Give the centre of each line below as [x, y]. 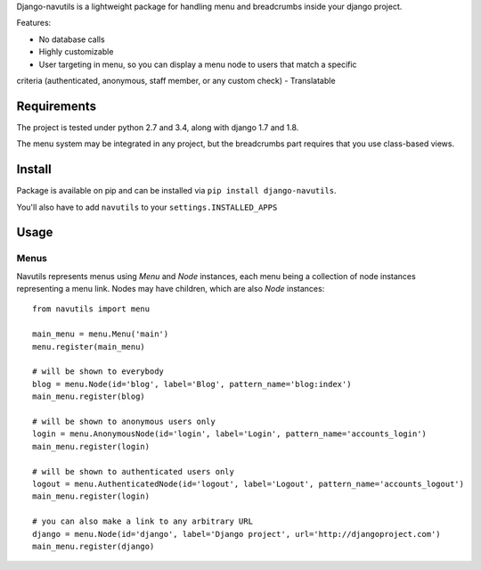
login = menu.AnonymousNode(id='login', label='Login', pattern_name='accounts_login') [230, 434]
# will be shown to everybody [98, 372]
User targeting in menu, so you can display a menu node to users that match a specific [198, 64]
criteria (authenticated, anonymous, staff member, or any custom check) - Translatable [176, 80]
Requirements [57, 106]
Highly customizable [76, 52]
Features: [34, 23]
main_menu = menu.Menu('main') [101, 334]
